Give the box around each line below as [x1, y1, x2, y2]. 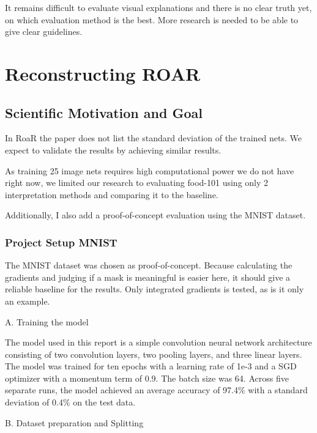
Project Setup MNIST [5, 234, 117, 250]
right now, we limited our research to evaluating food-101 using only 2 [5, 176, 269, 189]
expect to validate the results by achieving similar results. [5, 143, 222, 156]
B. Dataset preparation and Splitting [5, 416, 144, 429]
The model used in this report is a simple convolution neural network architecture [5, 336, 312, 349]
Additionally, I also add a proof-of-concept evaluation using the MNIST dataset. [5, 209, 306, 221]
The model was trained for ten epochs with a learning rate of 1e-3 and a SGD [5, 360, 297, 372]
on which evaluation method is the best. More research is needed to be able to [5, 13, 299, 26]
